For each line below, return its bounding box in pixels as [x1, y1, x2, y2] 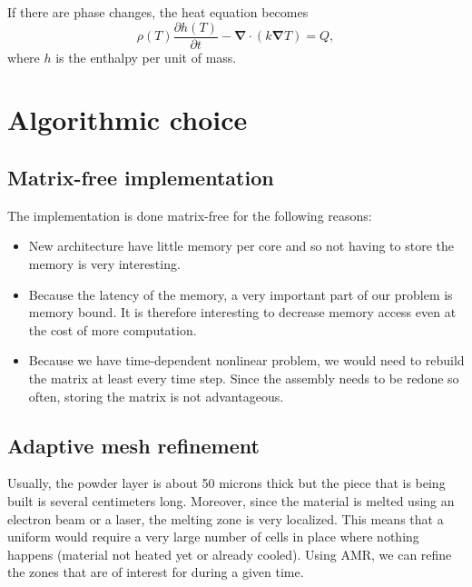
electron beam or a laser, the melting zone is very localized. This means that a [7, 509, 444, 528]
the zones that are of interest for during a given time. [7, 562, 304, 582]
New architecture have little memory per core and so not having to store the [28, 236, 454, 255]
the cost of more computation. [28, 320, 197, 339]
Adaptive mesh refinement [7, 431, 260, 459]
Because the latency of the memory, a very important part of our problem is [28, 284, 453, 303]
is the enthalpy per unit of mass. [55, 47, 237, 66]
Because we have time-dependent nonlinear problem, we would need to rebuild [28, 351, 465, 370]
